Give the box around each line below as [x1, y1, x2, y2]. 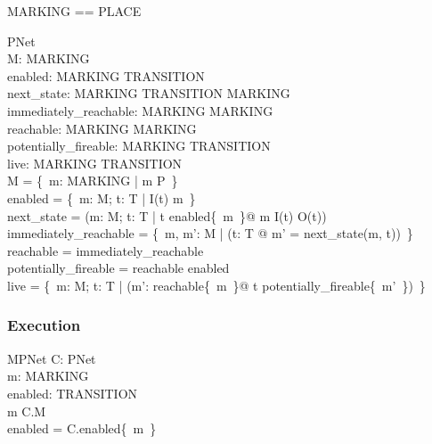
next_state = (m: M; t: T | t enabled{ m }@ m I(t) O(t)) [7, 206, 327, 225]
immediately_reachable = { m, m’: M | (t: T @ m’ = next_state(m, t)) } [7, 224, 413, 243]
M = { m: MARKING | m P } [7, 171, 178, 190]
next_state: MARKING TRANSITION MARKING [7, 84, 290, 103]
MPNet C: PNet [7, 349, 96, 367]
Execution [7, 314, 81, 336]
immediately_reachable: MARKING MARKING [7, 101, 273, 119]
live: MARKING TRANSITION [7, 153, 183, 172]
